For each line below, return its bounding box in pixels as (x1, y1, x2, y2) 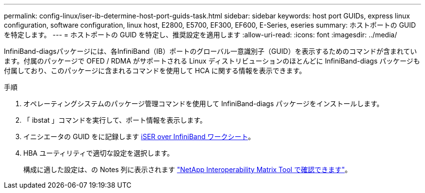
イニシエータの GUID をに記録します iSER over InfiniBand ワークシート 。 (23, 132, 255, 141)
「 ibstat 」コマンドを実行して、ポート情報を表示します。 (23, 116, 207, 124)
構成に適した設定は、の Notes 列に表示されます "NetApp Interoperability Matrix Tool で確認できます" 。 (23, 165, 352, 174)
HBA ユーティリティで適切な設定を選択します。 (23, 149, 174, 157)
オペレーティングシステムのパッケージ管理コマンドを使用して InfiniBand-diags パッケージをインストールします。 (23, 99, 384, 108)
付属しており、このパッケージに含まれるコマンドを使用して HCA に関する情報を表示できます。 (4, 66, 306, 75)
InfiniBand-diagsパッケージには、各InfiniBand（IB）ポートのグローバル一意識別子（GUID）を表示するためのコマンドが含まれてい (4, 47, 417, 55)
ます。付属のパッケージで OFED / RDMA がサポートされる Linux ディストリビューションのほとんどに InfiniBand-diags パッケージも (4, 57, 420, 65)
